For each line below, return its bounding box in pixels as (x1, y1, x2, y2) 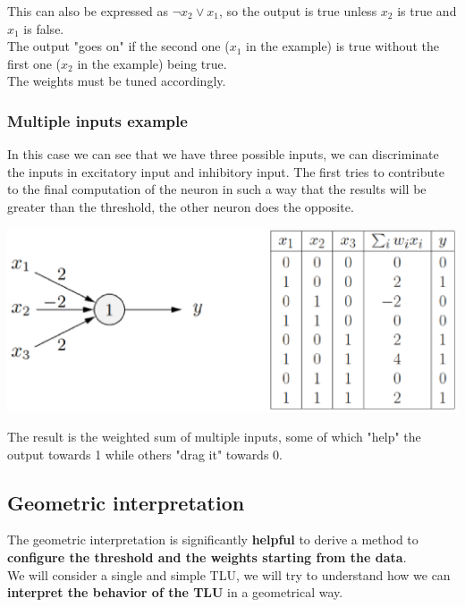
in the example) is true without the (245, 37, 439, 55)
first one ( (7, 54, 62, 72)
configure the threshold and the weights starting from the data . (7, 548, 407, 567)
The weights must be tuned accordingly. (7, 72, 226, 90)
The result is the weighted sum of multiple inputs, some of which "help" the (7, 427, 421, 446)
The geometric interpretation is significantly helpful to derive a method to (7, 530, 418, 549)
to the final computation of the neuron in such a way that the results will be (7, 180, 427, 198)
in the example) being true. (77, 54, 227, 72)
